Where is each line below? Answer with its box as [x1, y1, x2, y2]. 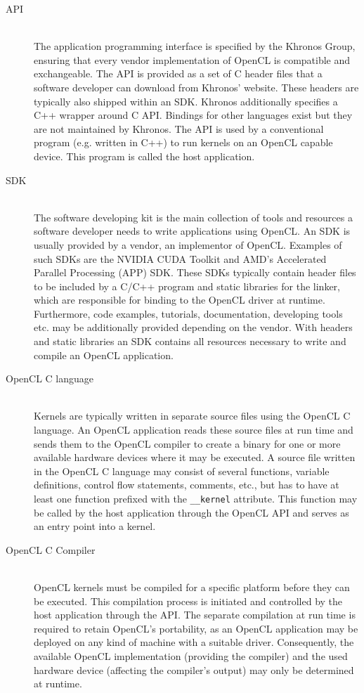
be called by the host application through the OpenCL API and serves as [34, 505, 349, 519]
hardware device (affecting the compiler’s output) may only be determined [34, 662, 354, 677]
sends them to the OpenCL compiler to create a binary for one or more [34, 436, 341, 451]
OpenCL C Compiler [6, 542, 96, 557]
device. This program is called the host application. [34, 148, 255, 163]
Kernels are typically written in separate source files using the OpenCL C [34, 408, 351, 423]
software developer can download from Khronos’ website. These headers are [34, 79, 359, 94]
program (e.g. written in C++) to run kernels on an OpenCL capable [34, 135, 333, 150]
